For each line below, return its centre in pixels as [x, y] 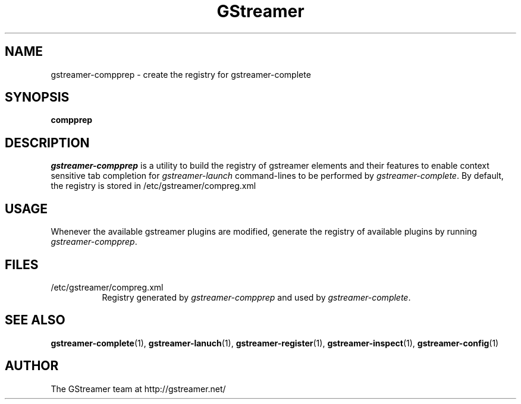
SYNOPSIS [37, 97]
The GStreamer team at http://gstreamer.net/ [138, 389]
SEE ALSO [35, 320]
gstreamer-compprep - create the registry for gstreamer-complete [181, 74]
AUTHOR [32, 366]
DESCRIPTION [47, 143]
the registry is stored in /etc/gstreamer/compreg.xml [153, 186]
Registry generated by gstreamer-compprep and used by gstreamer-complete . [256, 297]
